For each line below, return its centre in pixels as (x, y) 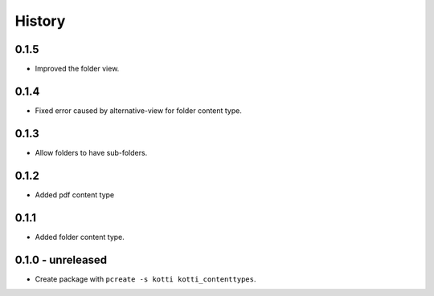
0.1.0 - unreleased (61, 260)
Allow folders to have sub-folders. (91, 152)
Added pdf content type (75, 195)
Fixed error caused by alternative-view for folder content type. (139, 110)
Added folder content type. (80, 237)
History (40, 21)
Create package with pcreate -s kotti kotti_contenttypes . (145, 279)
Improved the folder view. (77, 69)
